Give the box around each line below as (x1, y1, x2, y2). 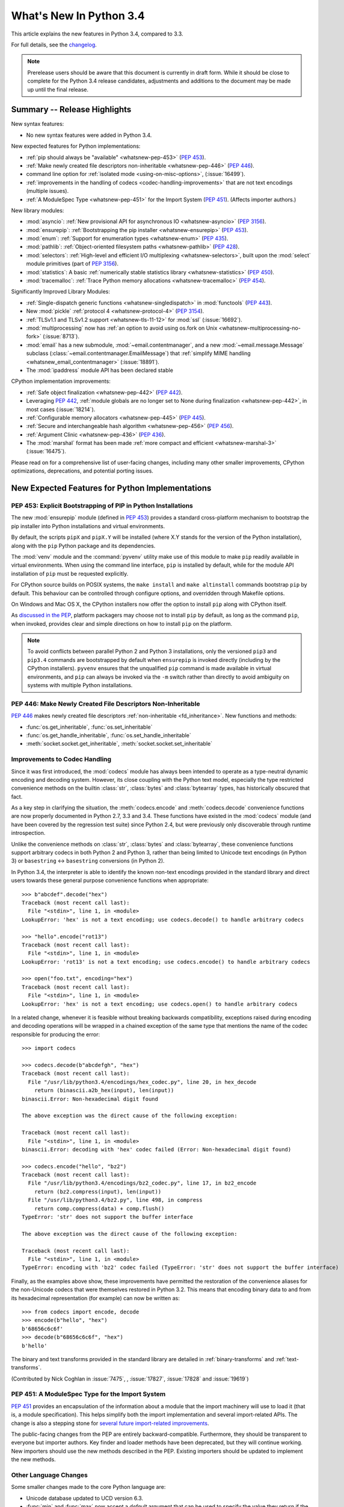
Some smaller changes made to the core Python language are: (11, 1483, 166, 1491)
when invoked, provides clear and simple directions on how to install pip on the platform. (11, 620, 233, 627)
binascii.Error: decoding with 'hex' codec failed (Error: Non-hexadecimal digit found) (22, 1146, 292, 1153)
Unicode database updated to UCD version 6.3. (26, 1494, 144, 1502)
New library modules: (11, 207, 64, 214)
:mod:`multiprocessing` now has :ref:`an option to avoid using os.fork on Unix (26, 324, 218, 332)
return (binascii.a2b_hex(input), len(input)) (34, 1087, 174, 1094)
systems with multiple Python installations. (27, 682, 133, 689)
